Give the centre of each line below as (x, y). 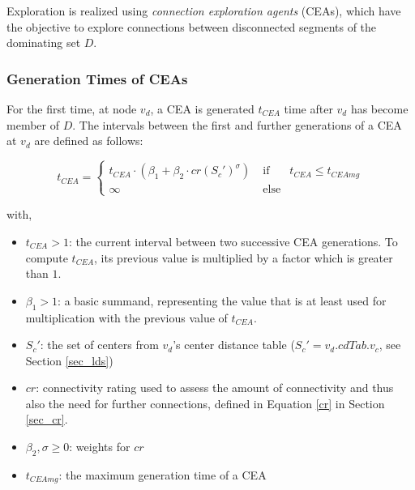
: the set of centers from (99, 345)
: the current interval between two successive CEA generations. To (233, 241)
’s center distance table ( (234, 345)
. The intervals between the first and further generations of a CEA (237, 124)
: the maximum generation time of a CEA (163, 474)
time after (308, 109)
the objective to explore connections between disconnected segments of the (192, 26)
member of (33, 124)
